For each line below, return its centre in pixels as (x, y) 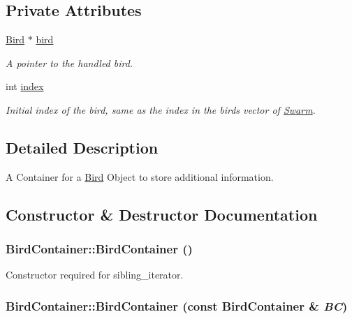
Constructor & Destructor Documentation (162, 214)
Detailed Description (82, 147)
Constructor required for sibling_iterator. (95, 275)
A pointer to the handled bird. (69, 62)
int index (25, 86)
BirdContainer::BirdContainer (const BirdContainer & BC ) (177, 305)
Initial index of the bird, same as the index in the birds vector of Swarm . (161, 109)
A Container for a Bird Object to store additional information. (140, 176)
